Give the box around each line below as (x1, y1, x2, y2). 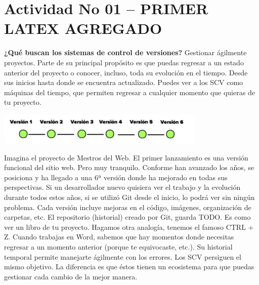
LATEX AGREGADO (4, 18, 162, 38)
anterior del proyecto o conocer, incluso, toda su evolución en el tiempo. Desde (4, 67, 248, 77)
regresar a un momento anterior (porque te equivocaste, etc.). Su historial (4, 241, 233, 252)
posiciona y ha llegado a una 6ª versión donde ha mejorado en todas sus (4, 172, 228, 182)
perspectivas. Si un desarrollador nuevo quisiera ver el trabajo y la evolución (4, 182, 241, 192)
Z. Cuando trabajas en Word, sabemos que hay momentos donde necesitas (4, 231, 234, 242)
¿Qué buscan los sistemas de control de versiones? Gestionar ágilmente (4, 47, 247, 58)
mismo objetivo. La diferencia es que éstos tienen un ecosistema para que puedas (4, 261, 254, 272)
